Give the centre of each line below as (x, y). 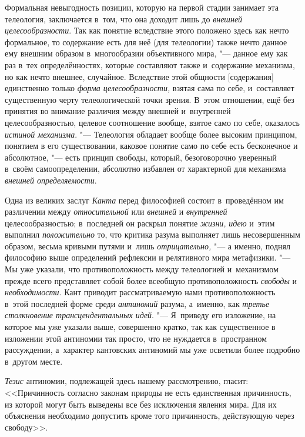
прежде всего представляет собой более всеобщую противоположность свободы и (151, 280)
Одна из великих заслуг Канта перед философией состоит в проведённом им (144, 200)
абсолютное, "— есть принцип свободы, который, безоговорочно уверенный (141, 157)
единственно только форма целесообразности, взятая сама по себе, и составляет (150, 88)
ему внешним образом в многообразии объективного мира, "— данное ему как (146, 53)
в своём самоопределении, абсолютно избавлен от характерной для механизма (145, 169)
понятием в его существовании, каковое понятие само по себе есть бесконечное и (151, 146)
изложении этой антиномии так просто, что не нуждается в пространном (136, 338)
